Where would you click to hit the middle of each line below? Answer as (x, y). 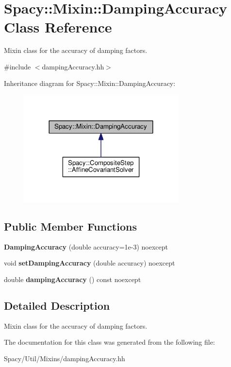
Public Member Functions (70, 226)
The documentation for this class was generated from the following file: (109, 342)
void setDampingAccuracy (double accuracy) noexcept (90, 263)
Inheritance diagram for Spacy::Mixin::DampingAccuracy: (90, 83)
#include (17, 66)
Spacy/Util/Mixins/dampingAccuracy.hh (65, 358)
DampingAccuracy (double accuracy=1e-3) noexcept (86, 246)
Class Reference (58, 27)
